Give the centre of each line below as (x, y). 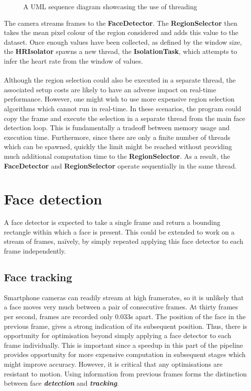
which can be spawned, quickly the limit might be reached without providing (118, 146)
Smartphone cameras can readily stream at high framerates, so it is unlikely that (124, 297)
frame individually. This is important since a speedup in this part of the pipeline (124, 345)
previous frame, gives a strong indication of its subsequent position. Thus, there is (126, 326)
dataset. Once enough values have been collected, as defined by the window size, (123, 42)
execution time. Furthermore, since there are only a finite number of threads (117, 137)
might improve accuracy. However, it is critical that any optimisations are (113, 364)
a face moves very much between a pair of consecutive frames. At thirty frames (121, 307)
